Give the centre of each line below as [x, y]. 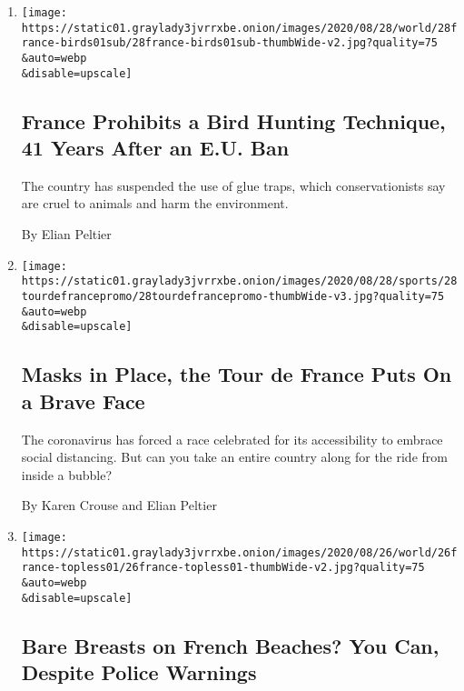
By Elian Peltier [66, 234]
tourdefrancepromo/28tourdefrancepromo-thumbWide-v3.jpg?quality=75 [233, 296]
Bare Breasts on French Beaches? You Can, [230, 645]
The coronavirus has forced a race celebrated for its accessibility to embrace [232, 439]
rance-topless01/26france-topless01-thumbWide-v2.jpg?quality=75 [223, 568]
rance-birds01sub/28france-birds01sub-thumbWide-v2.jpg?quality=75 [229, 43]
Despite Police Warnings [139, 671]
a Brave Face [83, 401]
